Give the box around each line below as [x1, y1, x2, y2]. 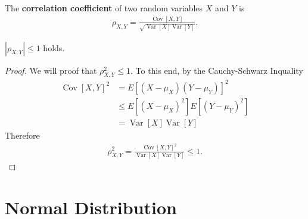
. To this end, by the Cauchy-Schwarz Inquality [130, 64, 303, 76]
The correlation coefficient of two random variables [5, 2, 203, 14]
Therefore [5, 129, 40, 142]
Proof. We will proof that [5, 64, 97, 76]
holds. [43, 41, 65, 54]
